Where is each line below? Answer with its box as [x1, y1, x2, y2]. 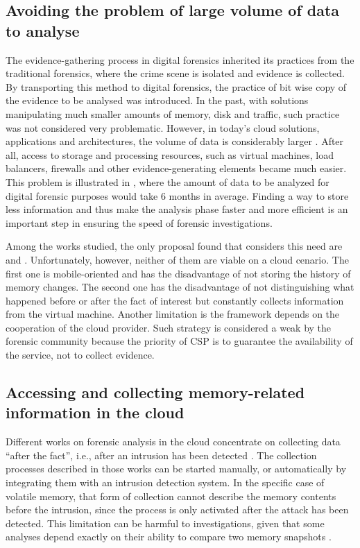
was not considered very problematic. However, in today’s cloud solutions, [6, 120, 320, 135]
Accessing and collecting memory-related [6, 382, 305, 403]
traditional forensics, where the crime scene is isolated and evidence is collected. [6, 66, 345, 80]
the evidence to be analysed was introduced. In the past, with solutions [6, 93, 309, 108]
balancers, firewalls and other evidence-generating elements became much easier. [6, 161, 347, 175]
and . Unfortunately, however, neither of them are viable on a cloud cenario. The [6, 252, 349, 266]
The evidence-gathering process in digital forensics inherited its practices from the [6, 52, 354, 67]
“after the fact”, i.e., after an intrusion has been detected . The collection [6, 447, 317, 462]
